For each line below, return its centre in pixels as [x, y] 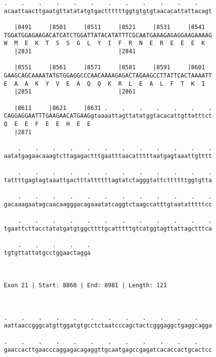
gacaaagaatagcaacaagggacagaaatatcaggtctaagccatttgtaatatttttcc [108, 205]
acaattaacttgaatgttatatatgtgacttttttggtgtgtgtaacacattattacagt [108, 11]
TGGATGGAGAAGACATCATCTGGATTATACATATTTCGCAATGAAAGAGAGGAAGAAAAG [108, 35]
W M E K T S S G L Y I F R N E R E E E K [105, 43]
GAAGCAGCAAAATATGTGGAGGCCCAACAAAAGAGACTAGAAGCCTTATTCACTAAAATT [108, 75]
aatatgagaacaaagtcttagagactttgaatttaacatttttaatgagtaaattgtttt [108, 156]
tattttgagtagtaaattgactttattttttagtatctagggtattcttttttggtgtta [108, 180]
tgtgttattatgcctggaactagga [47, 253]
